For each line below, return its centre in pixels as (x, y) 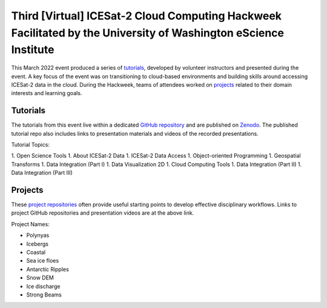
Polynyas (38, 235)
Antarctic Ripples (48, 269)
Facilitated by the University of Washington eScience (148, 33)
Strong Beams (44, 295)
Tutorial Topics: (30, 145)
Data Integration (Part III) (42, 173)
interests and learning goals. (47, 93)
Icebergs (37, 244)
